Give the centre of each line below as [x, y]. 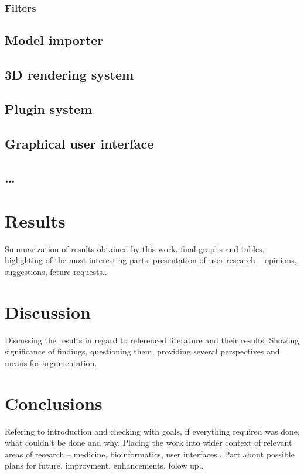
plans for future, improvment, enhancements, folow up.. [104, 465]
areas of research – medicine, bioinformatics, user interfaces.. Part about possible [150, 454]
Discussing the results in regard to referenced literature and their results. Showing [152, 340]
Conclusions [54, 403]
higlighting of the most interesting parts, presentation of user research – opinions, [151, 260]
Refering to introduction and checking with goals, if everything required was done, [152, 431]
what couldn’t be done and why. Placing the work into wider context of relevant [148, 443]
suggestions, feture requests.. [56, 272]
